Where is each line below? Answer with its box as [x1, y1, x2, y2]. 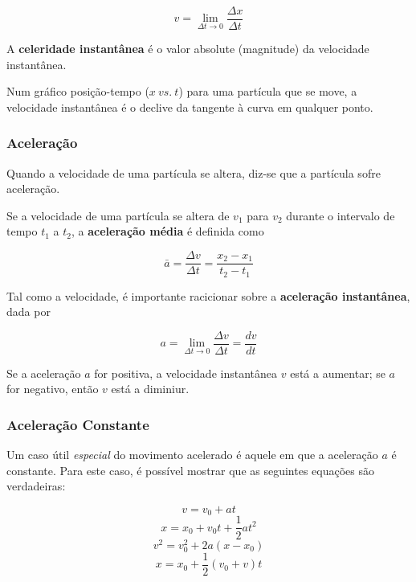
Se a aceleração [6, 364, 81, 381]
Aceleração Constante [6, 414, 149, 434]
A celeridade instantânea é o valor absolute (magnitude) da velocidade [6, 40, 369, 57]
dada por [6, 303, 51, 320]
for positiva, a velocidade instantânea [94, 364, 278, 381]
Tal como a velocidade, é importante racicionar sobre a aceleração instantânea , [6, 287, 410, 304]
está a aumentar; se [290, 364, 385, 381]
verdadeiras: [6, 477, 66, 494]
